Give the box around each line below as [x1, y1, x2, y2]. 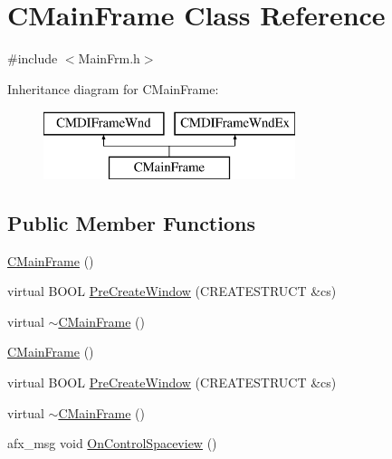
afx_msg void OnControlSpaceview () [7, 434, 217, 453]
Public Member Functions [7, 208, 255, 236]
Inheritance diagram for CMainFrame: [7, 79, 219, 98]
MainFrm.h [78, 49, 140, 68]
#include [7, 49, 58, 68]
